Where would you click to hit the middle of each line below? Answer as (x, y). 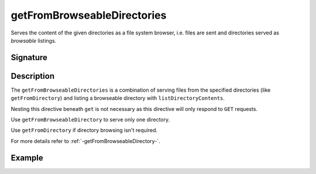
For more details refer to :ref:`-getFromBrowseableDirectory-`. (85, 141)
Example (27, 158)
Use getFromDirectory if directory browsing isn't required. (84, 130)
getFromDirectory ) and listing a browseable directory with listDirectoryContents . (118, 98)
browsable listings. (34, 40)
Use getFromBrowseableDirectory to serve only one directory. (90, 120)
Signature (29, 58)
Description (33, 76)
